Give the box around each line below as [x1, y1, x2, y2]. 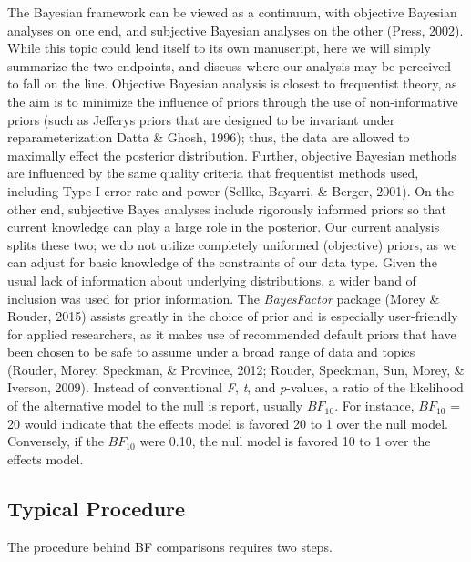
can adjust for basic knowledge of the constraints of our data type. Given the [7, 253, 437, 272]
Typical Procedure [7, 494, 186, 522]
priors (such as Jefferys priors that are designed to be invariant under [7, 109, 395, 129]
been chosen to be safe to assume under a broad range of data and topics [7, 342, 415, 361]
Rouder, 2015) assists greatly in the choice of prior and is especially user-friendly [7, 307, 458, 326]
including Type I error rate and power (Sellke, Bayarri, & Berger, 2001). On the [7, 181, 454, 200]
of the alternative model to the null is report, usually [7, 396, 303, 415]
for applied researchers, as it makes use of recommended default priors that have [7, 324, 456, 343]
